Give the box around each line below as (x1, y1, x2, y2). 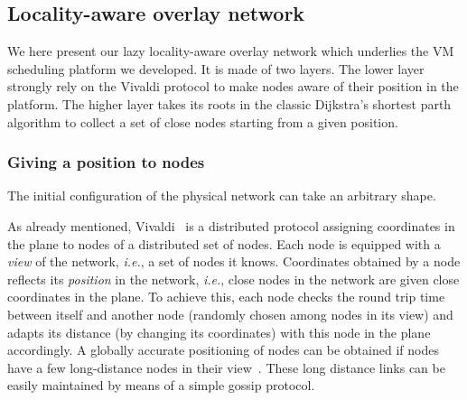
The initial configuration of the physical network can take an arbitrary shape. (7, 186, 436, 205)
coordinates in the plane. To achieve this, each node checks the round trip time (7, 287, 445, 306)
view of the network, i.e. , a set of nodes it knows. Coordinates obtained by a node (7, 252, 461, 271)
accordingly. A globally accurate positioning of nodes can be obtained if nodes (7, 340, 439, 359)
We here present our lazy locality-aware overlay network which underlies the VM (7, 42, 454, 60)
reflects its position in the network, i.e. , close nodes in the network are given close (7, 269, 460, 288)
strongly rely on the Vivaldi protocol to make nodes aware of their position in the (7, 77, 459, 96)
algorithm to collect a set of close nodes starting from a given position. (7, 112, 398, 131)
